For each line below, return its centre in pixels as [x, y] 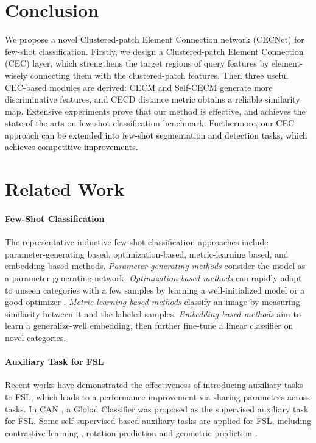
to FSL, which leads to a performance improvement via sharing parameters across [157, 396]
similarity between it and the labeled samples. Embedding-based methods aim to [153, 313]
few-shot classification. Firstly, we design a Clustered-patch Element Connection [154, 51]
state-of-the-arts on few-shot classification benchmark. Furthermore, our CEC [150, 123]
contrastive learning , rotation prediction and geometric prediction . [131, 432]
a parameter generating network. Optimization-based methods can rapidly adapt [153, 278]
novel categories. [36, 337]
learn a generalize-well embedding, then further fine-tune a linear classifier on [149, 326]
